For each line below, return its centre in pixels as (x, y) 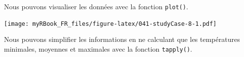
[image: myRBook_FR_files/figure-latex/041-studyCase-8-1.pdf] (110, 24)
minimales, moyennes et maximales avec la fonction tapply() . (98, 48)
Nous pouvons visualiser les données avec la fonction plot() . (96, 6)
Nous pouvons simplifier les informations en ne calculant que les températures (122, 39)
